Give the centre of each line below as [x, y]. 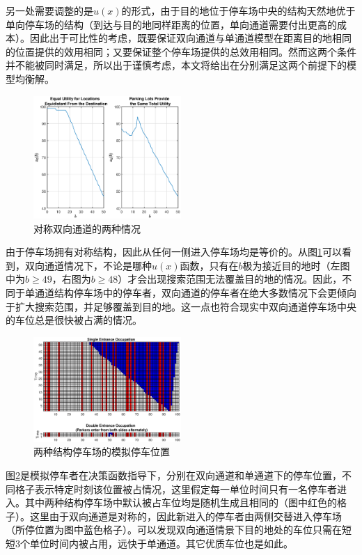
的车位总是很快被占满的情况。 [74, 320]
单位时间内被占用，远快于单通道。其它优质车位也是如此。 [161, 544]
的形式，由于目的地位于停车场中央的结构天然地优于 [238, 10]
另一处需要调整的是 [49, 10]
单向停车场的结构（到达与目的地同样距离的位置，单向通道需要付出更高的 [171, 24]
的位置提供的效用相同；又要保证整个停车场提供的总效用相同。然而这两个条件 [181, 51]
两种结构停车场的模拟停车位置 [102, 452]
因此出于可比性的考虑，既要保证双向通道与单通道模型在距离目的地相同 [190, 38]
